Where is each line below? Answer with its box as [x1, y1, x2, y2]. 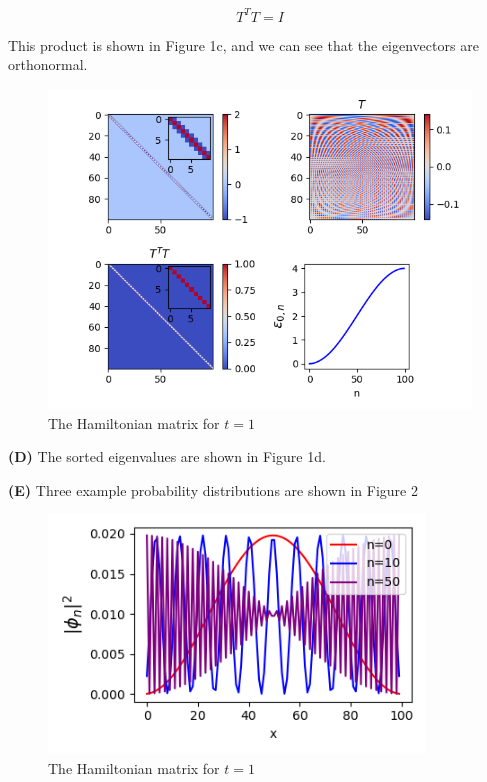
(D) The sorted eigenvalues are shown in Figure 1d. [8, 446, 326, 467]
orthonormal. [8, 54, 88, 75]
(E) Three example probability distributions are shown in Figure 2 [8, 479, 418, 500]
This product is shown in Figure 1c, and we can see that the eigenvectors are [8, 34, 479, 55]
